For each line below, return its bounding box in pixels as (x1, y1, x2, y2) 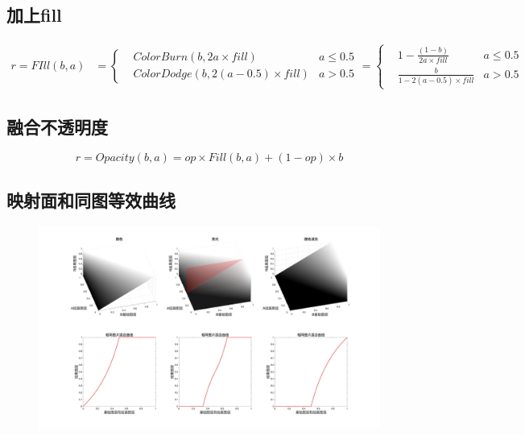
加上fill (6, 2, 62, 27)
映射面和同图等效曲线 (6, 187, 176, 212)
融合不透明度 (6, 114, 108, 139)
